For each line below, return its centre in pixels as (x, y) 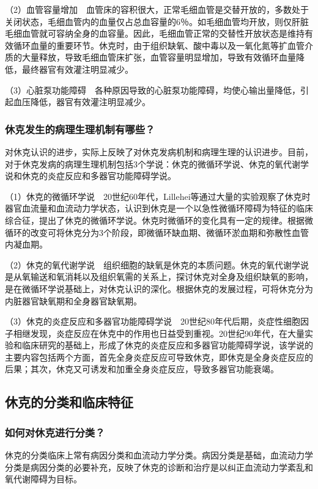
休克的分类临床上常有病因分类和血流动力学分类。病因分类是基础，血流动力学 (159, 455)
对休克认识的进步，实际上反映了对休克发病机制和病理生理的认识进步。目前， (159, 151)
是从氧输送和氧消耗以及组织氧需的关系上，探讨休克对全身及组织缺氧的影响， (159, 277)
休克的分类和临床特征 (69, 402)
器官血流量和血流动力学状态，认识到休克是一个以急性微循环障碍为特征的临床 (159, 208)
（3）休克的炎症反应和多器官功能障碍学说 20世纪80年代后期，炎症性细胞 (153, 321)
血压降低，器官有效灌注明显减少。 (82, 102)
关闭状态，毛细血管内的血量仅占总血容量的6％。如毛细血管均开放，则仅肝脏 (157, 21)
